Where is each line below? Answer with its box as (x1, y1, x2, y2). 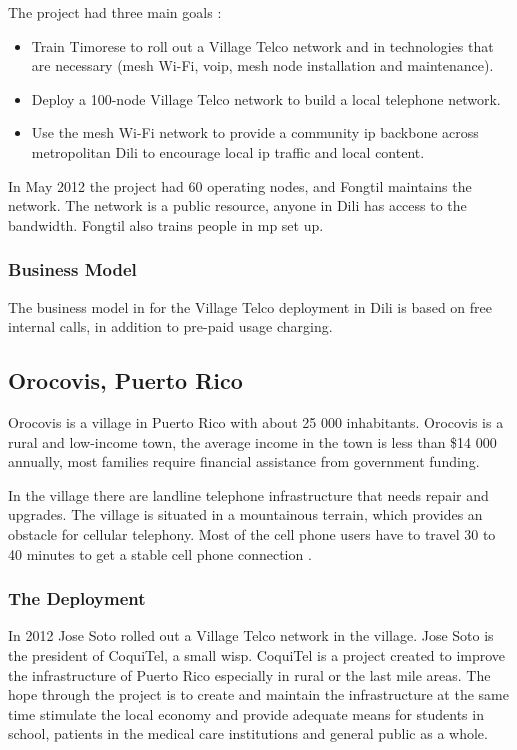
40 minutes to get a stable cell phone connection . (8, 543, 312, 564)
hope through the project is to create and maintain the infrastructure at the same (8, 684, 509, 705)
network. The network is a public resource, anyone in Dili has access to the (8, 195, 467, 216)
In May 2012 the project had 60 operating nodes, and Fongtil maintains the (8, 175, 472, 196)
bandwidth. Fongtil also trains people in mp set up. (8, 214, 324, 235)
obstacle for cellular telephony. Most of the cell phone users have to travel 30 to (8, 523, 496, 544)
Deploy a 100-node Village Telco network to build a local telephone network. (31, 88, 501, 109)
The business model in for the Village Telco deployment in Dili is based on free (8, 296, 493, 317)
